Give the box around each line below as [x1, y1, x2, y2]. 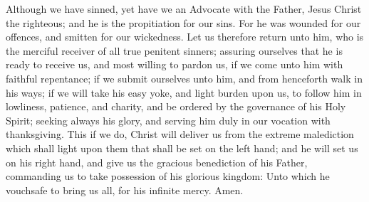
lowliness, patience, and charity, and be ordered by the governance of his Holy [6, 99, 346, 114]
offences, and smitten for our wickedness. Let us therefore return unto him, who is [6, 29, 364, 44]
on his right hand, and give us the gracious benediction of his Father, [6, 154, 308, 169]
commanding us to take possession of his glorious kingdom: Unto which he [6, 169, 330, 184]
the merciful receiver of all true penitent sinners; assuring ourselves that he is [6, 43, 343, 58]
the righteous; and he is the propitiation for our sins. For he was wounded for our [6, 15, 361, 30]
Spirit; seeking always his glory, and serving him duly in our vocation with [6, 112, 331, 127]
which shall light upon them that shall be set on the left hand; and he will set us [6, 140, 358, 155]
